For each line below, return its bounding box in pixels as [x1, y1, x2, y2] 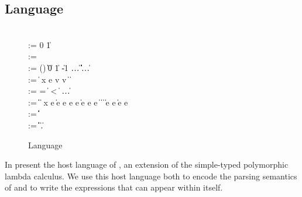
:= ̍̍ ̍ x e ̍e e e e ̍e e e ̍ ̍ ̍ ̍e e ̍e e [28, 96, 128, 108]
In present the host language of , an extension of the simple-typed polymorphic [5, 158, 289, 171]
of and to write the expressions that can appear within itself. [5, 181, 223, 193]
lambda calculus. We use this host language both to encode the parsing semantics [5, 169, 297, 182]
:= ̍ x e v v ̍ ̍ [28, 73, 71, 85]
